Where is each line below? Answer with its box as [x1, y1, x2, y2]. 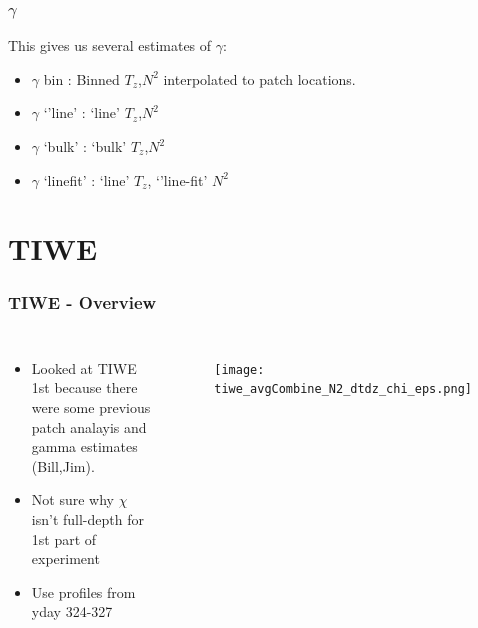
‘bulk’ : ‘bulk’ [43, 136, 127, 156]
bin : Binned [43, 68, 120, 89]
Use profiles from [31, 581, 136, 602]
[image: [214, 362, 265, 377]
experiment [31, 548, 100, 569]
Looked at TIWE [31, 357, 137, 378]
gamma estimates [31, 436, 138, 457]
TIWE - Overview [8, 290, 157, 315]
